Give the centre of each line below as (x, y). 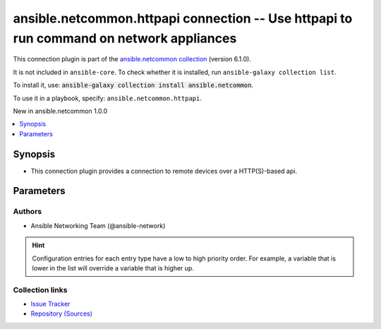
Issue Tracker (50, 304)
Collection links (40, 289)
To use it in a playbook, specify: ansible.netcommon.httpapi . (108, 98)
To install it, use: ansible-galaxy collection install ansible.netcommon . (133, 85)
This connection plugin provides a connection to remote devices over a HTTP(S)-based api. (164, 171)
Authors (28, 212)
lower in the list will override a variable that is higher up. (113, 268)
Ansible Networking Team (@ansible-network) (98, 225)
